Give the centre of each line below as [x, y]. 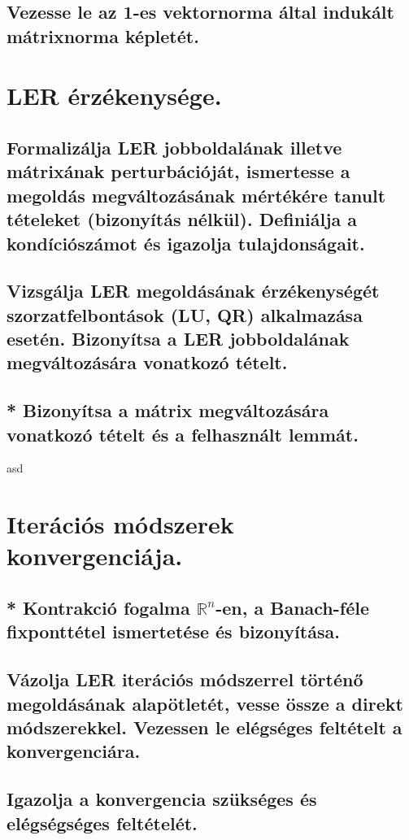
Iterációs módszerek [120, 524]
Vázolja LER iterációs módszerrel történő [185, 679]
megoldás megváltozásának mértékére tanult [196, 195]
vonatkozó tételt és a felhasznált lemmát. [183, 434]
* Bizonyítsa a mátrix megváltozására [168, 410]
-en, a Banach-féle [293, 607]
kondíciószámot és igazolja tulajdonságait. [186, 243]
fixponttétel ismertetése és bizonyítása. [173, 631]
